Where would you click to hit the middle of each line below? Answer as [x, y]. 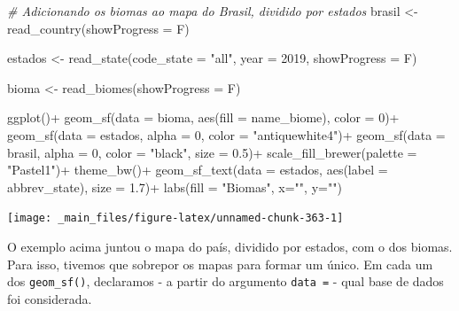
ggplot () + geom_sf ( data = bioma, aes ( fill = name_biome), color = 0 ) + [203, 117]
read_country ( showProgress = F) [98, 28]
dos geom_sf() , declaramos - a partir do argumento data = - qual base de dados [226, 281]
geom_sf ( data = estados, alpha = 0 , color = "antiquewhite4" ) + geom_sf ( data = [226, 134]
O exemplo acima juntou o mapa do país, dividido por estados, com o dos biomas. [230, 246]
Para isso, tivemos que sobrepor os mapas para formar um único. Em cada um [220, 264]
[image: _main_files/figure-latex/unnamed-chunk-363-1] [175, 218]
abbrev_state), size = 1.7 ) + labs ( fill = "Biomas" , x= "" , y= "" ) [175, 187]
